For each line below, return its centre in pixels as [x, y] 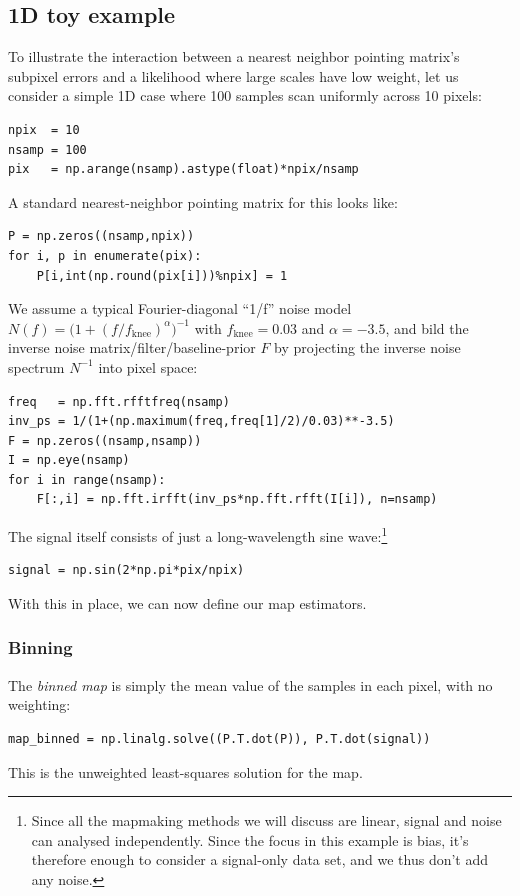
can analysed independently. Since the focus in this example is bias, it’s [250, 839]
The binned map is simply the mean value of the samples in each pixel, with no [250, 684]
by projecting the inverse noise [367, 347]
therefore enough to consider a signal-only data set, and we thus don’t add [260, 859]
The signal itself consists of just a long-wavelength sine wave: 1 [198, 534]
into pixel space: [148, 366]
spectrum [36, 366]
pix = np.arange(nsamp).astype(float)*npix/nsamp [183, 169]
